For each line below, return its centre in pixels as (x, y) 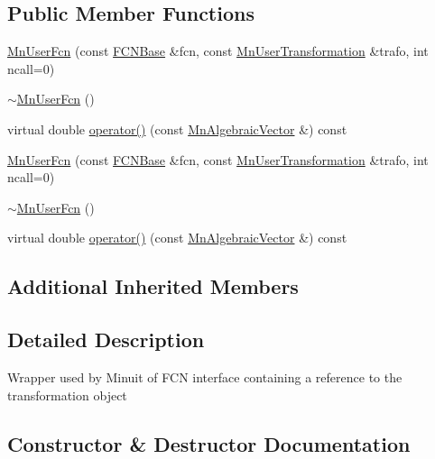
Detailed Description (106, 340)
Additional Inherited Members (153, 286)
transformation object (67, 395)
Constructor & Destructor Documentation (209, 443)
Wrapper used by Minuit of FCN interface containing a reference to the (205, 376)
